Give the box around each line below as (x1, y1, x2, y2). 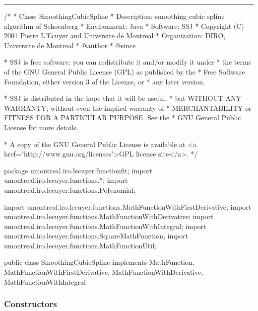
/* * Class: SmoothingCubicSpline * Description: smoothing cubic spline (4, 11, 225, 21)
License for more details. (4, 122, 78, 132)
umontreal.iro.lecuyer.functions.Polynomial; (4, 184, 135, 195)
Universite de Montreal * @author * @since (4, 40, 136, 50)
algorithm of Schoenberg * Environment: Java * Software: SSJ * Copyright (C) (4, 20, 244, 31)
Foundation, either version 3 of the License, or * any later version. (4, 76, 205, 86)
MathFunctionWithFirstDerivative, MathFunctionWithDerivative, (4, 267, 203, 277)
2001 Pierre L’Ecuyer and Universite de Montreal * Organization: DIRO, (4, 30, 226, 41)
